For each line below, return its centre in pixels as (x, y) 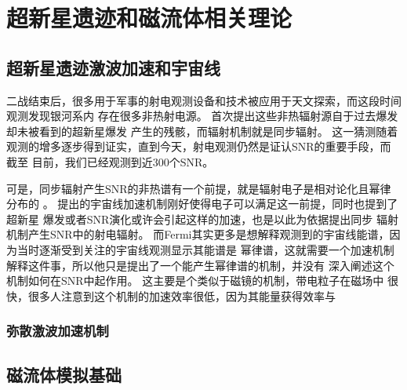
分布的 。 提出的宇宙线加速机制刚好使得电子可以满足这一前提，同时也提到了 (202, 204)
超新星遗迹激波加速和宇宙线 (113, 67)
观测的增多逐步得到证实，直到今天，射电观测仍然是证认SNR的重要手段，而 (199, 146)
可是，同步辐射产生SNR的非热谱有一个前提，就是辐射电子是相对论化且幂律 (199, 188)
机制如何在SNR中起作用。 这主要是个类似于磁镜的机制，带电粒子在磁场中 (195, 281)
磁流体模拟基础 (64, 374)
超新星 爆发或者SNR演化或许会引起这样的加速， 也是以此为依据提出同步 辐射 (202, 219)
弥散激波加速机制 (58, 331)
